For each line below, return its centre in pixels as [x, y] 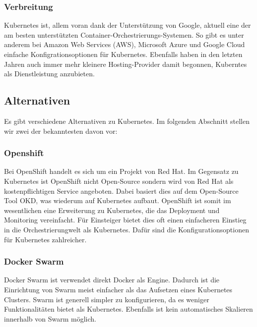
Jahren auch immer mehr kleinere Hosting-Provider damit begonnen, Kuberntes [126, 64]
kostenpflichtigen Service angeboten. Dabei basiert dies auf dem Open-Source [121, 191]
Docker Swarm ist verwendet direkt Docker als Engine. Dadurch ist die [112, 280]
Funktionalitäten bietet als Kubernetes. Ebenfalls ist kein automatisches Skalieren [128, 309]
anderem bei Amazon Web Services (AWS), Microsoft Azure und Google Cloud [125, 44]
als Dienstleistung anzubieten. [49, 74]
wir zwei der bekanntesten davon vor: [61, 131]
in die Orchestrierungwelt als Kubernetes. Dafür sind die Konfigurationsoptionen [127, 229]
